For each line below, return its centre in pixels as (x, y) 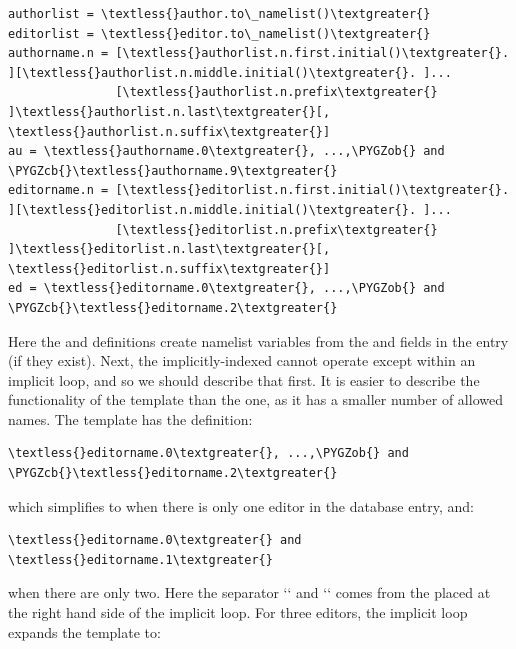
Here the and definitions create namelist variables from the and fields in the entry (258, 340)
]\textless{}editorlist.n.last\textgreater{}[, (169, 249)
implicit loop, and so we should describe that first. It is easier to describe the (244, 379)
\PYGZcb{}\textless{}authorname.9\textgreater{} (173, 170)
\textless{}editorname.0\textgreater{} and (155, 540)
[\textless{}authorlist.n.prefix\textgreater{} (276, 92)
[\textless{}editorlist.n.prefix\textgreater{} (276, 229)
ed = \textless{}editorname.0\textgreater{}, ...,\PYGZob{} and (226, 288)
